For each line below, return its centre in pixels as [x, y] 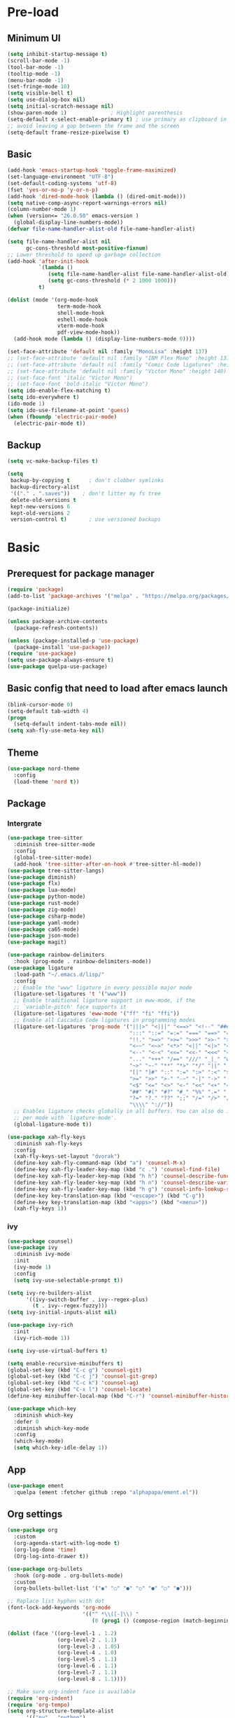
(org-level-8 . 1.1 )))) [92, 1679]
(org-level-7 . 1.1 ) [87, 1672]
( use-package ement [36, 1486]
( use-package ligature [40, 968]
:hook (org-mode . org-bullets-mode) [69, 1575]
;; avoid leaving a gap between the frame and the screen [93, 126]
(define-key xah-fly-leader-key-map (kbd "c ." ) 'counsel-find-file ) [117, 1170]
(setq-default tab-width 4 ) [48, 711]
